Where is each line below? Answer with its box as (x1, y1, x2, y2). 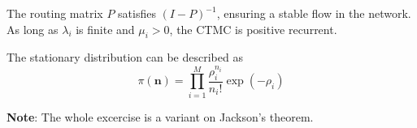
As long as (7, 20, 59, 37)
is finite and (76, 20, 135, 37)
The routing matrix (7, 5, 103, 21)
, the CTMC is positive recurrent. (169, 20, 337, 37)
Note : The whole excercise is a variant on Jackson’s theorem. (7, 108, 314, 125)
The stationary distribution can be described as (7, 49, 243, 66)
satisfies (118, 5, 156, 21)
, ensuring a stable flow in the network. (216, 5, 411, 21)
